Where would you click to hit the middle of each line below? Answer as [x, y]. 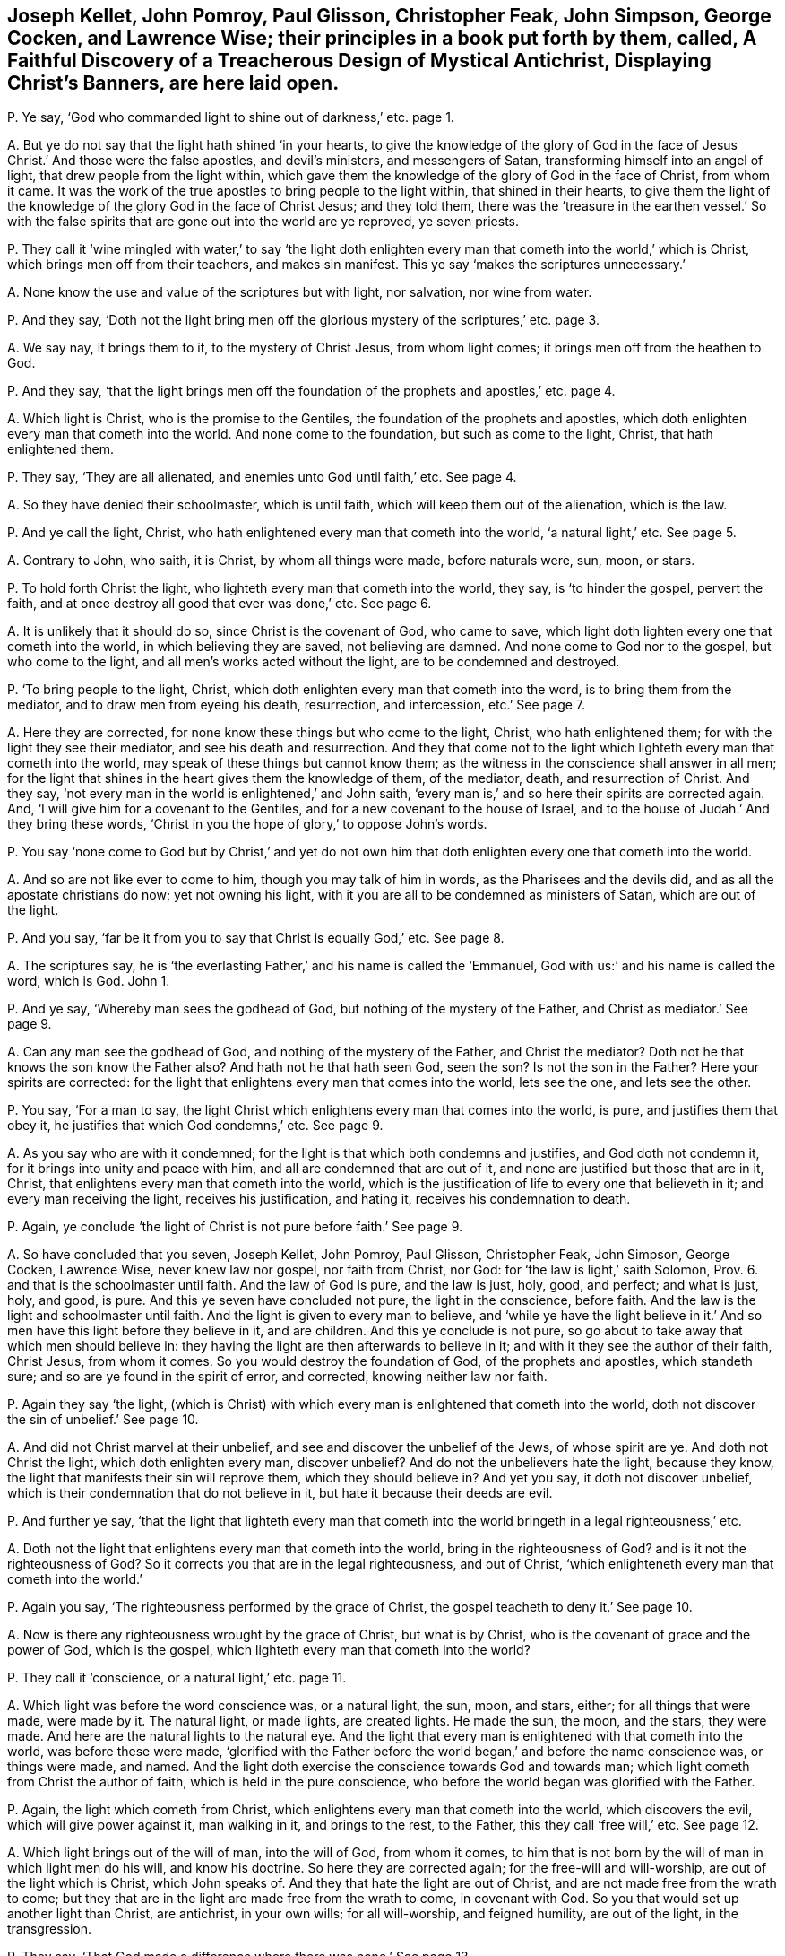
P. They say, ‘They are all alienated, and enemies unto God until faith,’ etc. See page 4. [262, 477]
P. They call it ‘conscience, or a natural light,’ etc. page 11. [177, 1678]
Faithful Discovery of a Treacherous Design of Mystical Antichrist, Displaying [359, 61]
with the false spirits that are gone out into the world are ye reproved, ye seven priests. [263, 222]
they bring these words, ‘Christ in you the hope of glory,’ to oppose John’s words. [247, 824]
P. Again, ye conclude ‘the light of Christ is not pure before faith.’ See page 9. [235, 1227]
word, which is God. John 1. [89, 981]
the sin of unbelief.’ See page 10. [103, 1420]
